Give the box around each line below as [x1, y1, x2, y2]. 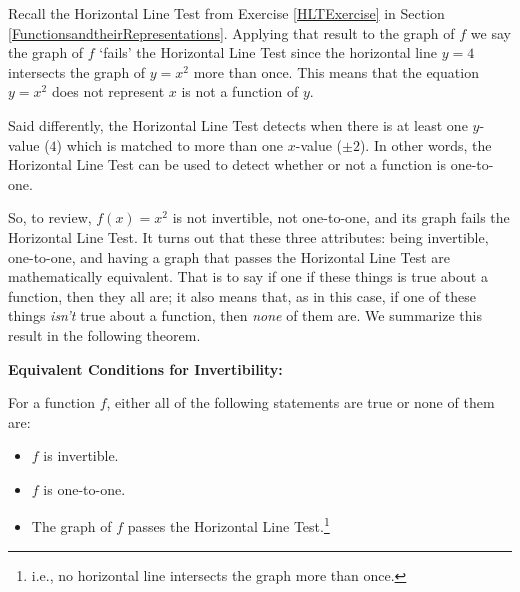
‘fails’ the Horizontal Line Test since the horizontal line [99, 42, 437, 63]
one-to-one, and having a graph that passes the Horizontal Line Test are [8, 246, 450, 267]
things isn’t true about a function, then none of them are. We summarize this [8, 305, 482, 326]
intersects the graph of [8, 61, 146, 82]
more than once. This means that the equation [193, 61, 479, 82]
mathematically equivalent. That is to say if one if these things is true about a [8, 266, 488, 287]
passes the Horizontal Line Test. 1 [127, 513, 330, 537]
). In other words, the [359, 134, 492, 155]
